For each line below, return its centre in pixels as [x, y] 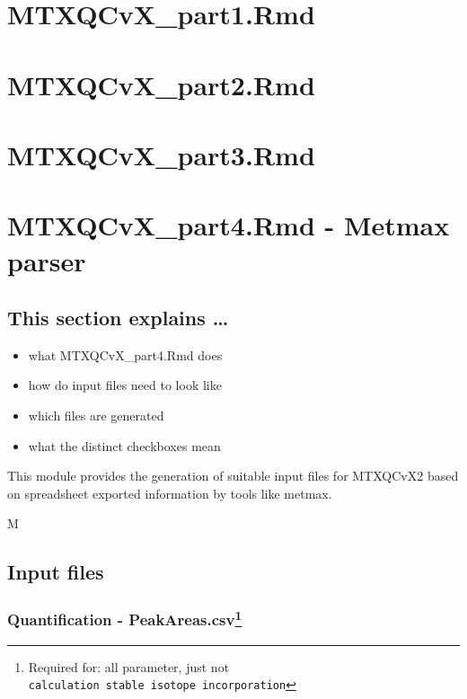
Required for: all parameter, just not [129, 666]
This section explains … [118, 318]
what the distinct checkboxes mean [124, 445]
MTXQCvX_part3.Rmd [161, 154]
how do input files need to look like [125, 385]
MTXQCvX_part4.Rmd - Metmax [229, 225]
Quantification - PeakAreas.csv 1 [125, 618]
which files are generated [96, 416]
